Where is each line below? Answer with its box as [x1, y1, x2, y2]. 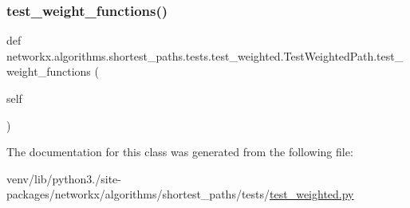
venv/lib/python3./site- [6, 170, 121, 186]
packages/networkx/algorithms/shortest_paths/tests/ [6, 186, 270, 202]
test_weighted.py [270, 186, 354, 202]
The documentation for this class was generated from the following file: [6, 143, 353, 160]
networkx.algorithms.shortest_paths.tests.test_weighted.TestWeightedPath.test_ [6, 47, 404, 64]
